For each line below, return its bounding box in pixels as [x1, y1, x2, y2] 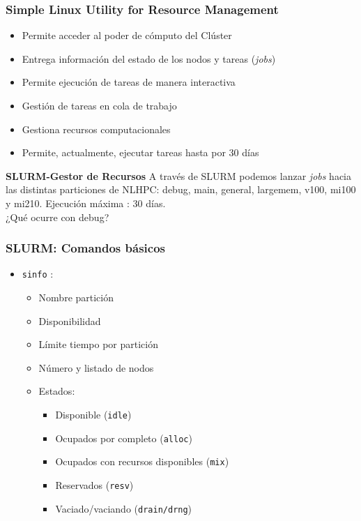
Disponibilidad [38, 313, 101, 328]
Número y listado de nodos [38, 360, 154, 375]
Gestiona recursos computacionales [22, 121, 171, 136]
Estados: [38, 384, 75, 398]
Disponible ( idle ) [55, 407, 132, 421]
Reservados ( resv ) [55, 477, 134, 492]
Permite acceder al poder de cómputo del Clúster [22, 28, 232, 43]
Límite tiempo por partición [38, 337, 158, 352]
